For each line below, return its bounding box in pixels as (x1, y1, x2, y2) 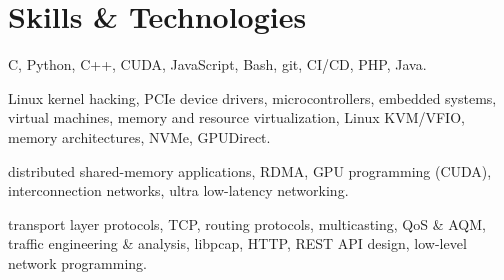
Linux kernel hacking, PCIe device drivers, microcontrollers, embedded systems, (8, 87, 497, 108)
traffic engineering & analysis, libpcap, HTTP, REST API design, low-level (8, 233, 467, 254)
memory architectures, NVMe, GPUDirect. (8, 126, 271, 147)
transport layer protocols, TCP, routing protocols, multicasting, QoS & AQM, (8, 213, 486, 234)
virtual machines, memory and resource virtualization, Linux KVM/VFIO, (8, 107, 465, 128)
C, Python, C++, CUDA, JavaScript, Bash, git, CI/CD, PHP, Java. (8, 54, 427, 75)
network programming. (8, 252, 147, 273)
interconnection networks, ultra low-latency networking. (8, 180, 349, 201)
